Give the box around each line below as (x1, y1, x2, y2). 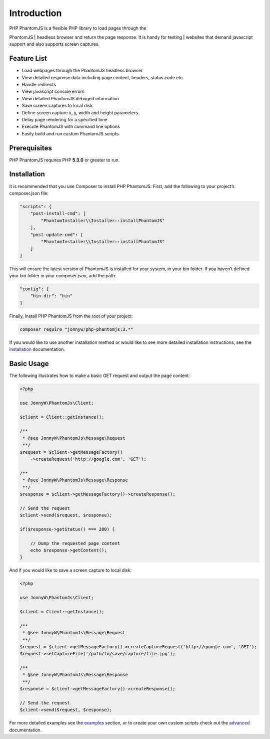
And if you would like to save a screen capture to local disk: (9, 567, 132, 574)
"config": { (19, 286, 49, 292)
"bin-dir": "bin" (30, 293, 73, 299)
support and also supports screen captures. (9, 41, 100, 47)
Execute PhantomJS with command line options (21, 123, 120, 130)
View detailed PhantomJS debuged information (21, 95, 119, 101)
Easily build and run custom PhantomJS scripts (21, 130, 119, 136)
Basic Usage (9, 359, 49, 368)
